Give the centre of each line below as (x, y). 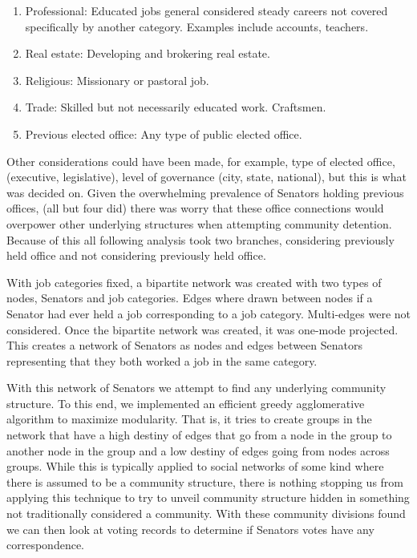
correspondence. (45, 545)
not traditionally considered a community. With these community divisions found (206, 514)
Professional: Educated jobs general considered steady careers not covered (206, 10)
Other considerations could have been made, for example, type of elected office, (201, 161)
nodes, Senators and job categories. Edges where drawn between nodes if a (190, 298)
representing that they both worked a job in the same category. (162, 360)
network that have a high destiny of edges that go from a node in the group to (199, 435)
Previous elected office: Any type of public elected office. (164, 133)
